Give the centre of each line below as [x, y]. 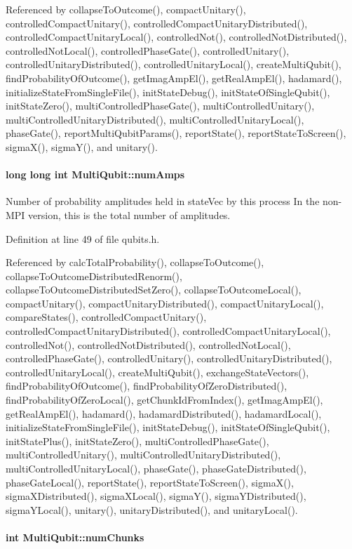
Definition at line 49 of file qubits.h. [83, 238]
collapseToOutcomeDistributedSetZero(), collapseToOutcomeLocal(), [154, 290]
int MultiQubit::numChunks [75, 537]
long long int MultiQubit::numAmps [95, 174]
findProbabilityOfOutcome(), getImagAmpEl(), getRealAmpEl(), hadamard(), [174, 78]
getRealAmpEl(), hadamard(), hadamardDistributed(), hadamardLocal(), [164, 413]
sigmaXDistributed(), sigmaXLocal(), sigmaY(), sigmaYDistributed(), [156, 496]
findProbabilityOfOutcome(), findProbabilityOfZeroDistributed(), [147, 386]
